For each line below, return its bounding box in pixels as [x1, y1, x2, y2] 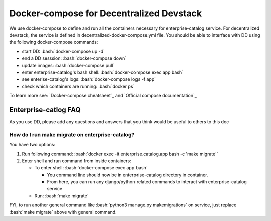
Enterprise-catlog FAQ [9, 105, 81, 114]
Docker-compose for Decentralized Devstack [9, 8, 202, 19]
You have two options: [9, 142, 56, 148]
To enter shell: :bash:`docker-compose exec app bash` [34, 165, 148, 171]
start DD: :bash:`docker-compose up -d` [22, 48, 105, 54]
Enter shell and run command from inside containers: [22, 158, 131, 164]
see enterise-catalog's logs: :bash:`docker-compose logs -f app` [22, 76, 156, 82]
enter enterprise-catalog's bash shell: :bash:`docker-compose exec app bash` [22, 69, 183, 75]
